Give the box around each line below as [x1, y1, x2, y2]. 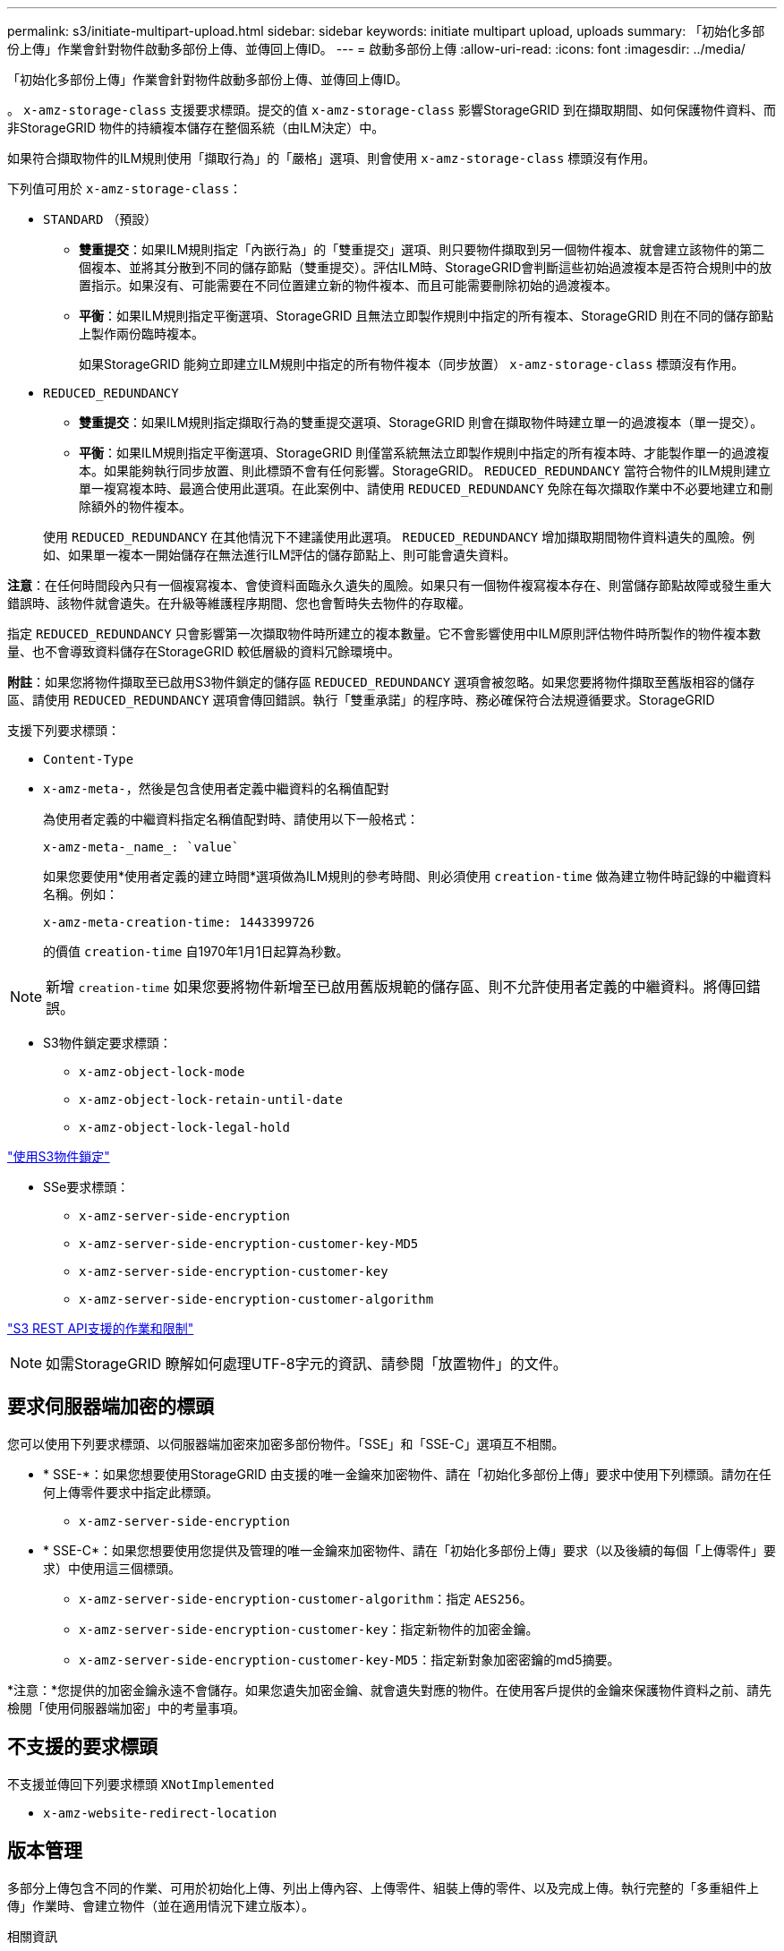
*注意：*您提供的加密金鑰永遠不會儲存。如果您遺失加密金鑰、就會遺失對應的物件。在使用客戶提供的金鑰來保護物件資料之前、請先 [7, 1681, 772, 1698]
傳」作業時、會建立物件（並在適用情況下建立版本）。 [7, 1897, 314, 1913]
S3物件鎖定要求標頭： [43, 1035, 172, 1050]
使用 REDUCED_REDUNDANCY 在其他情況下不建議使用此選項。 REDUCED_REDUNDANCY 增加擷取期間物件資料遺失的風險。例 [43, 529, 755, 544]
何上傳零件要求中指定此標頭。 [43, 1484, 218, 1500]
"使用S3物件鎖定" [7, 1149, 110, 1164]
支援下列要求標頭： [7, 723, 120, 738]
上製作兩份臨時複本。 [79, 326, 204, 341]
